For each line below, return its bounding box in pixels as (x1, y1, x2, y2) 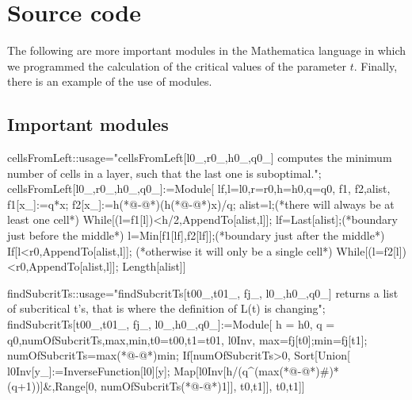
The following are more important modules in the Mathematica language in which (7, 42, 406, 59)
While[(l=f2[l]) (336, 242, 406, 259)
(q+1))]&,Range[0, (7, 378, 97, 394)
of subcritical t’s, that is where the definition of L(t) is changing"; (7, 300, 326, 317)
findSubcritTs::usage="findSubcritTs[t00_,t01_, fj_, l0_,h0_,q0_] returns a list (7, 284, 399, 301)
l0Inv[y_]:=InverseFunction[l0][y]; (7, 362, 170, 379)
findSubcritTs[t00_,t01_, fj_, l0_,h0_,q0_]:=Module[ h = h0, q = (7, 316, 335, 333)
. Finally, (353, 57, 398, 74)
